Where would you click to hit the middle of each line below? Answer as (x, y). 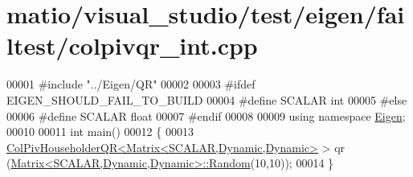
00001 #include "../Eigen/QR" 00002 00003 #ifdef (131, 84)
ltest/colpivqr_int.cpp (132, 45)
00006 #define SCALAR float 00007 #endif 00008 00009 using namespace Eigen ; (206, 115)
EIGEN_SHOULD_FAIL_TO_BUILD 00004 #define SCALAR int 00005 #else (207, 99)
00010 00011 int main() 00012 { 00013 (100, 132)
